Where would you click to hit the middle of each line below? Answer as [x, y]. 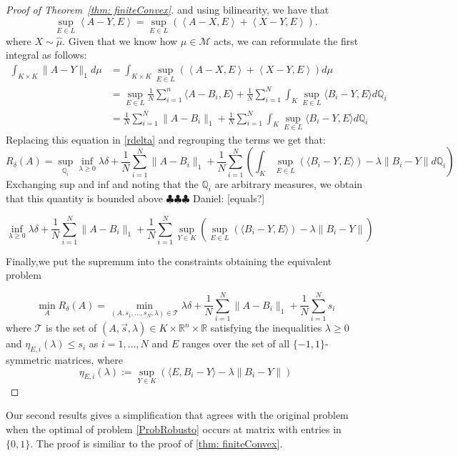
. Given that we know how [120, 40]
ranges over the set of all [236, 343]
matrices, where [89, 359]
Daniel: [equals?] [229, 198]
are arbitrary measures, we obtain [289, 184]
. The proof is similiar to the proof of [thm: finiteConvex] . [156, 443]
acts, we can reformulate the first [286, 40]
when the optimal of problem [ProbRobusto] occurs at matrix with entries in [174, 428]
